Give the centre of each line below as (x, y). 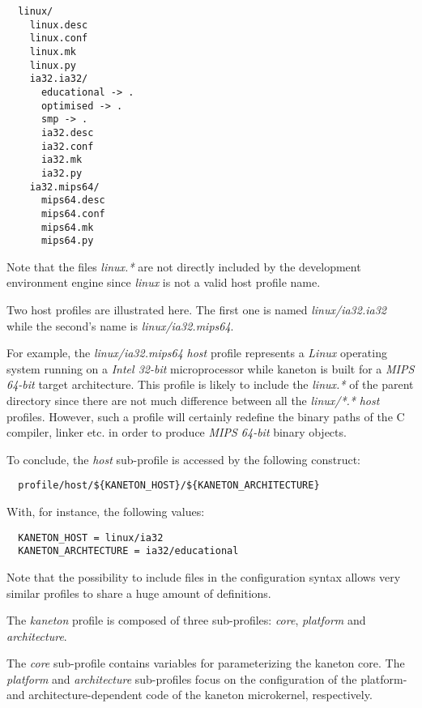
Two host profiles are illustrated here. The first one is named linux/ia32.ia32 (196, 309)
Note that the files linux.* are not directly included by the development (184, 266)
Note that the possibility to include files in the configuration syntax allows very (204, 576)
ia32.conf (67, 146)
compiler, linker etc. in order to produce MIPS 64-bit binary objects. (177, 432)
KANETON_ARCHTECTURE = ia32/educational (128, 551)
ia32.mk (62, 160)
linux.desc (59, 25)
